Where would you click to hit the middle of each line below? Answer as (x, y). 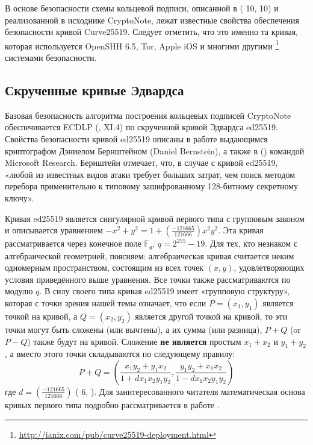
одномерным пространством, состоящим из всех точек (104, 267)
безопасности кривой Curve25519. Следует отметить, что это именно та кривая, (151, 32)
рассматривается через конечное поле (73, 243)
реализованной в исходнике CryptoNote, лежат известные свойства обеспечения (152, 20)
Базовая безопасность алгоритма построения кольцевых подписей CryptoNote (148, 115)
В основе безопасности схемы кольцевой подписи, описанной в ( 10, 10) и (142, 8)
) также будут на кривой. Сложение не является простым (134, 341)
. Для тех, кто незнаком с (251, 243)
